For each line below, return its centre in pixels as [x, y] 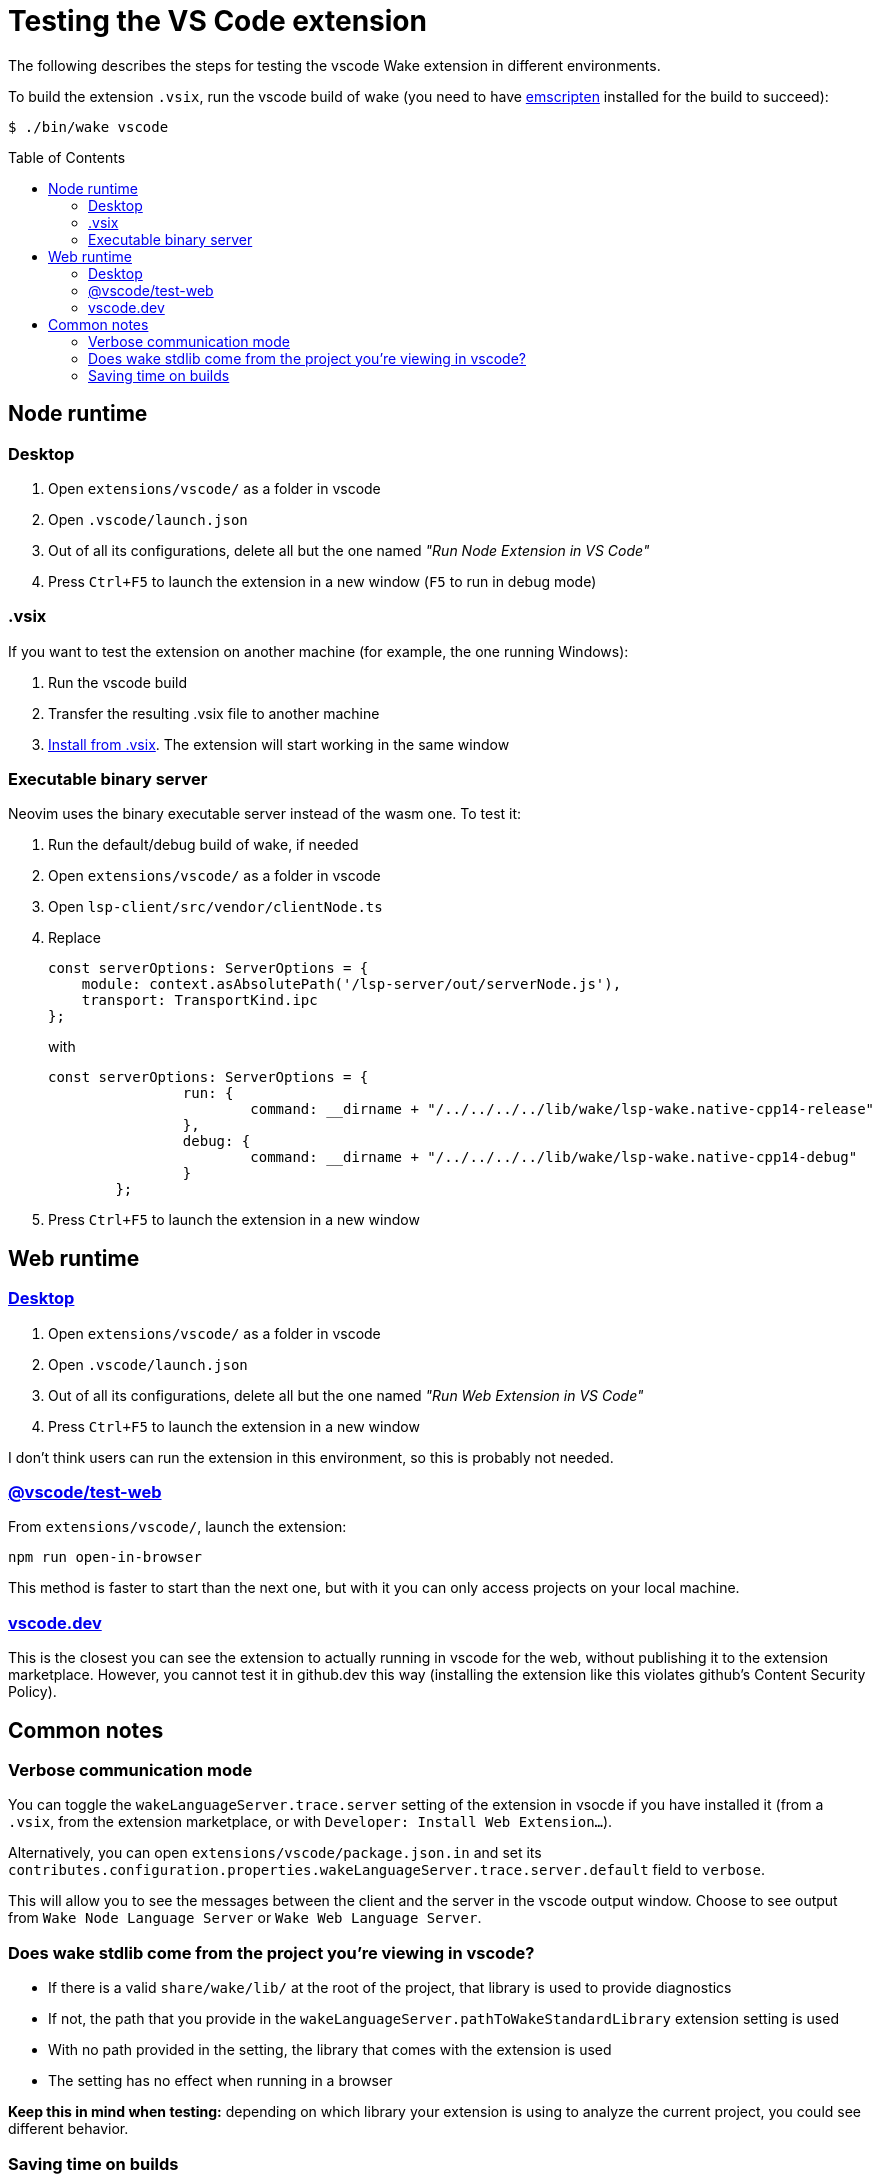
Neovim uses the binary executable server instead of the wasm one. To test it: [265, 814]
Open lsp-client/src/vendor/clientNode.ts [215, 907]
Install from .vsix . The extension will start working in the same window [279, 744]
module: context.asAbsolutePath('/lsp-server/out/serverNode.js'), [351, 984]
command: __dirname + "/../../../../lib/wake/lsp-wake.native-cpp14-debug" [554, 1157]
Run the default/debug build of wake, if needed [203, 845]
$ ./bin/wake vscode [88, 126]
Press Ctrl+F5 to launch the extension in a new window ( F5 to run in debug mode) [322, 581]
